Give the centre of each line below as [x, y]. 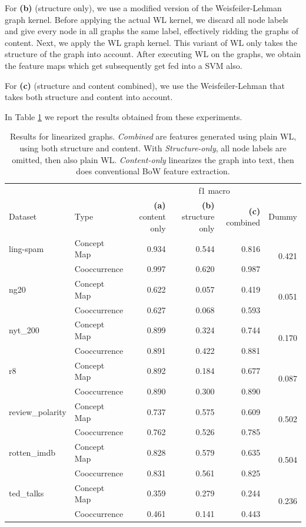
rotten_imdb [32, 453]
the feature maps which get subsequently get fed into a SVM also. [124, 65]
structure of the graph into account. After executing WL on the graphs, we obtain [153, 54]
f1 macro [214, 190]
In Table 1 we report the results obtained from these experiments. [124, 116]
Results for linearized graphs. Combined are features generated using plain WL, [153, 136]
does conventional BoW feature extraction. [153, 171]
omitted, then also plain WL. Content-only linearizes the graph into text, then [153, 159]
